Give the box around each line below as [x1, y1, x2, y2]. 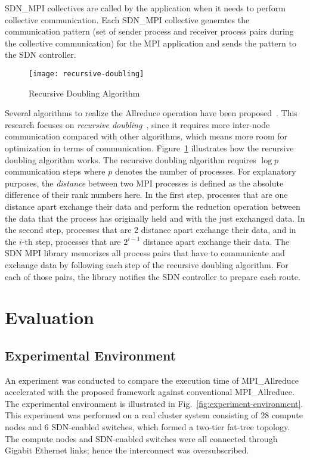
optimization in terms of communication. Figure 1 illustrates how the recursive [5, 142, 294, 154]
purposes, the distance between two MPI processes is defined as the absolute [5, 176, 284, 189]
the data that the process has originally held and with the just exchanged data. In [5, 212, 305, 224]
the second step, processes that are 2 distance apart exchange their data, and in [5, 223, 296, 236]
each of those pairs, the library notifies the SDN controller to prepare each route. [5, 270, 300, 282]
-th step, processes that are [21, 235, 121, 247]
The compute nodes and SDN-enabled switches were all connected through [5, 432, 278, 445]
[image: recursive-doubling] [29, 69, 144, 78]
